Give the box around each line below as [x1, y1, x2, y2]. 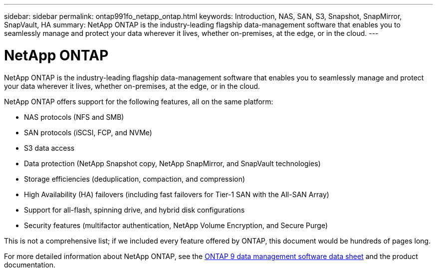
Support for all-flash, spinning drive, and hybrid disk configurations [24, 205, 245, 214]
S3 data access [24, 143, 75, 152]
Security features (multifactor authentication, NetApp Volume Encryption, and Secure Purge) [24, 221, 328, 230]
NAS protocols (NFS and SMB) [24, 112, 124, 121]
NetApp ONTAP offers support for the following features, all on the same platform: [4, 97, 273, 106]
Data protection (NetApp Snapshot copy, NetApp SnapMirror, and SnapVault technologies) [24, 159, 321, 168]
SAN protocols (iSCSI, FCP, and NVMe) [24, 128, 152, 137]
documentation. [4, 260, 56, 269]
